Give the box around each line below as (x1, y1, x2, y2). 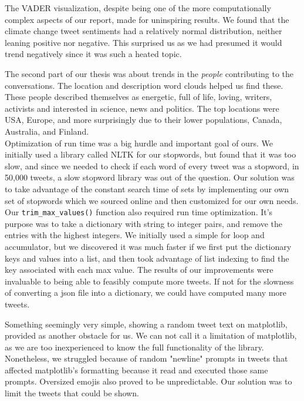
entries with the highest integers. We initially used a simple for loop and (5, 229, 265, 241)
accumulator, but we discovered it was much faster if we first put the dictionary (5, 240, 292, 252)
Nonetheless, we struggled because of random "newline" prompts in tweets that (5, 352, 288, 365)
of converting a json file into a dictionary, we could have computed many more (5, 286, 287, 299)
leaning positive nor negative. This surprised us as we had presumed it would (5, 36, 282, 48)
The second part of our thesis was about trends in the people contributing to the (5, 67, 294, 79)
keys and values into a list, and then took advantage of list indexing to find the (5, 252, 289, 264)
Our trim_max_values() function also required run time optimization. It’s (5, 206, 273, 218)
